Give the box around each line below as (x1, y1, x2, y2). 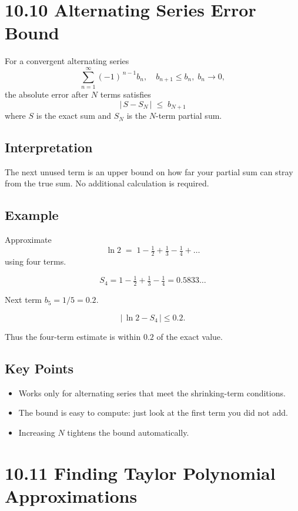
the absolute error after (5, 88, 89, 101)
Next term (5, 293, 42, 306)
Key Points (5, 359, 74, 377)
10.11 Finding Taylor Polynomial (5, 460, 276, 485)
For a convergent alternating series (5, 55, 129, 67)
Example (5, 206, 59, 224)
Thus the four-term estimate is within (5, 330, 141, 342)
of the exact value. (156, 330, 223, 342)
